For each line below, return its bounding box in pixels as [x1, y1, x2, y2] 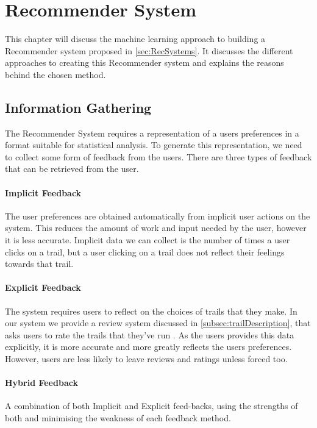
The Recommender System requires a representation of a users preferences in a [5, 126, 299, 139]
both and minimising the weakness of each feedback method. [5, 412, 231, 424]
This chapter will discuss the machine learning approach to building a [5, 32, 266, 45]
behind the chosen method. [5, 68, 106, 80]
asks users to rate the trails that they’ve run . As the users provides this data [5, 328, 294, 341]
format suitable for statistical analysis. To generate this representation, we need [5, 138, 302, 151]
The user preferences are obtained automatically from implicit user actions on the [5, 209, 310, 222]
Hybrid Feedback [5, 376, 78, 389]
